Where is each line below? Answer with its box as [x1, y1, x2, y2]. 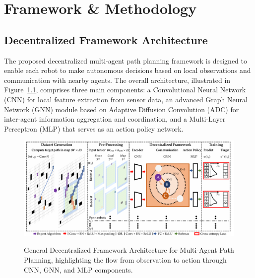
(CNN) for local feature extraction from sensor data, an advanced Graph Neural [4, 94, 248, 104]
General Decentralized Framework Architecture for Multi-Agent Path [24, 245, 234, 255]
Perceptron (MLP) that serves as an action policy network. [4, 123, 184, 134]
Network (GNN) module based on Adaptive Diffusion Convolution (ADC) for [4, 104, 239, 114]
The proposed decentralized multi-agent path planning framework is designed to [4, 55, 248, 66]
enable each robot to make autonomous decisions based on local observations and [4, 65, 251, 75]
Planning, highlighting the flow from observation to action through [24, 255, 227, 265]
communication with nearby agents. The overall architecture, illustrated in [4, 74, 231, 85]
